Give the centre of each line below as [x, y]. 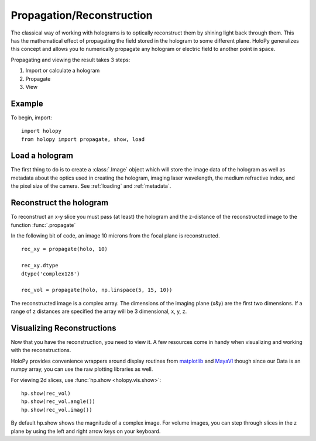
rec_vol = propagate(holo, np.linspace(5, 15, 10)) [97, 290]
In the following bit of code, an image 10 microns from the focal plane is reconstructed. [115, 235]
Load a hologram [42, 156]
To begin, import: [31, 118]
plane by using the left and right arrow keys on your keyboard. [86, 431]
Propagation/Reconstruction [82, 15]
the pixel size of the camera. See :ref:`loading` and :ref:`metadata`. [91, 186]
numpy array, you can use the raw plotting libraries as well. [82, 369]
